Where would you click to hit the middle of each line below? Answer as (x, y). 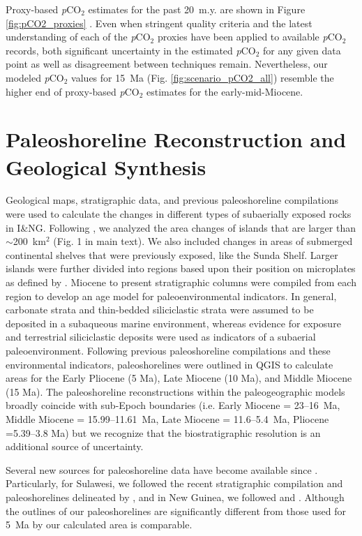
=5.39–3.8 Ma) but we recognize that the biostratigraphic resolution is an (163, 432)
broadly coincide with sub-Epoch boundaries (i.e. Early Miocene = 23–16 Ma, (173, 405)
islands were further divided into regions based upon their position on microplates (181, 268)
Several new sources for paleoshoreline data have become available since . (162, 469)
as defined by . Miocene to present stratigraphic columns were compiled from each (181, 282)
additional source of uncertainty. (75, 446)
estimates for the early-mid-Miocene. (225, 91)
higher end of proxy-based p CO (73, 91)
